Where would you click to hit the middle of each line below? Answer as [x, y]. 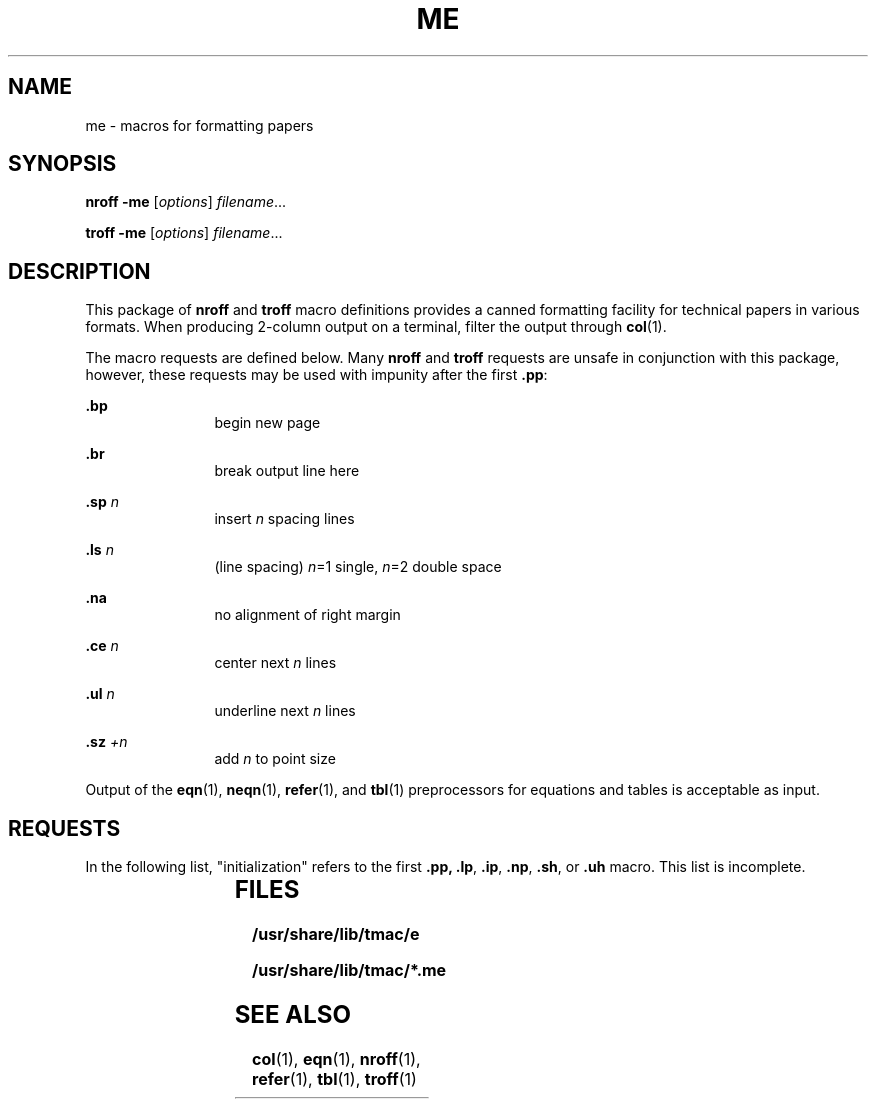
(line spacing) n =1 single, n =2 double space [358, 567]
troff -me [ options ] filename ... [184, 233]
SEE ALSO [292, 1014]
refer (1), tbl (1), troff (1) [334, 1078]
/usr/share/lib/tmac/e [336, 934]
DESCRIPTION [79, 271]
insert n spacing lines [284, 519]
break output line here [287, 471]
